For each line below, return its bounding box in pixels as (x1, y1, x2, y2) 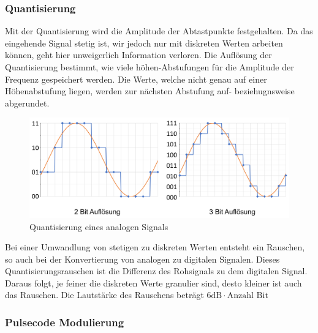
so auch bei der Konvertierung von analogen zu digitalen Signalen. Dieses (5, 252, 280, 265)
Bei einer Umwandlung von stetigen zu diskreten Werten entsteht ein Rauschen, (5, 241, 305, 253)
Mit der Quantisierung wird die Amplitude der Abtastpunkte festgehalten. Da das (5, 24, 313, 37)
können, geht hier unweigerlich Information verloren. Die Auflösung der (5, 48, 272, 61)
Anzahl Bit (227, 291, 268, 301)
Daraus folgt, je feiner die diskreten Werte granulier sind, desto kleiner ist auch (5, 276, 302, 289)
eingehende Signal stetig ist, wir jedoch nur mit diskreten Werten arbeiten (5, 36, 283, 49)
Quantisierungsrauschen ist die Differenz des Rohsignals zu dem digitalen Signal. (5, 264, 308, 277)
